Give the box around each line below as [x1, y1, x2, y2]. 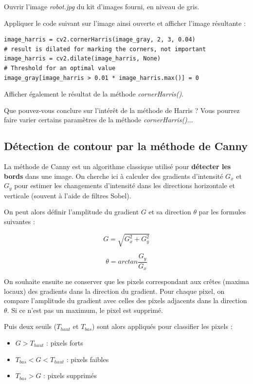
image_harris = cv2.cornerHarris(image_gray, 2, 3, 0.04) [4, 36, 196, 43]
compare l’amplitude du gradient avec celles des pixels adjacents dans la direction [4, 295, 247, 306]
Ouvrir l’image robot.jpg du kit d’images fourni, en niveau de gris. [4, 1, 199, 11]
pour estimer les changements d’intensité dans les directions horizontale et [14, 180, 235, 191]
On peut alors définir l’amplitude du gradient [4, 207, 139, 217]
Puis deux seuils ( [4, 321, 57, 331]
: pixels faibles [66, 354, 109, 364]
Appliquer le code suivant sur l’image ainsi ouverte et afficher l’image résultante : [4, 18, 246, 28]
